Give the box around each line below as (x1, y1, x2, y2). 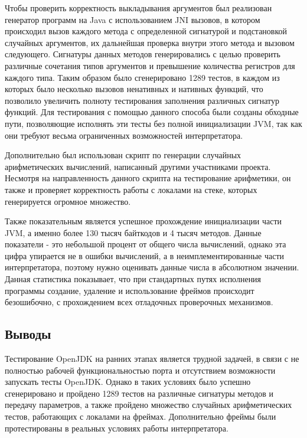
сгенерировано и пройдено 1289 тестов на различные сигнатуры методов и (5, 387, 274, 399)
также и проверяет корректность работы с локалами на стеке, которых (5, 183, 257, 195)
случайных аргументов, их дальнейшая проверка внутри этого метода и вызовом (5, 36, 295, 48)
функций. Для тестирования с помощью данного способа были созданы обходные (5, 106, 299, 118)
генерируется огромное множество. (5, 195, 131, 207)
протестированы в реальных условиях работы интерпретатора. (5, 421, 228, 434)
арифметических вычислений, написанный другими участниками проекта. (5, 160, 271, 172)
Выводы (5, 325, 51, 343)
